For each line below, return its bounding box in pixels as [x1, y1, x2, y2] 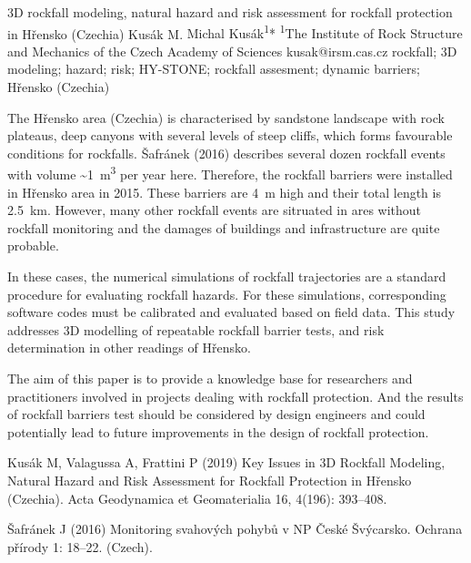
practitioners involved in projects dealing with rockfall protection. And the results [7, 386, 464, 405]
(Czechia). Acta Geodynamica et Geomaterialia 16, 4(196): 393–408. [7, 488, 387, 507]
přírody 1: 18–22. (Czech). [7, 537, 153, 556]
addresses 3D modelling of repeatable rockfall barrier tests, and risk [7, 320, 385, 339]
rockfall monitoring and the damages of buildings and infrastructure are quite [7, 218, 440, 237]
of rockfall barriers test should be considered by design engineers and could [7, 404, 426, 424]
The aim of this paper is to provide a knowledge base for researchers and [7, 369, 413, 387]
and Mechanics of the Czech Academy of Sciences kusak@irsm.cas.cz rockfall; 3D [7, 41, 457, 60]
